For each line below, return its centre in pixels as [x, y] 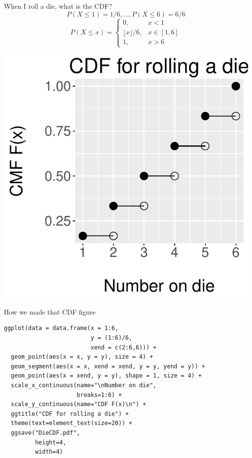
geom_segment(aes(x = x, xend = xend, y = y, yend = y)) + [108, 366]
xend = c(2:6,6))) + [124, 347]
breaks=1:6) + [99, 395]
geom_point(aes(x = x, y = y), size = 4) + [82, 357]
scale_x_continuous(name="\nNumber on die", [84, 385]
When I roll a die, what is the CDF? [58, 6]
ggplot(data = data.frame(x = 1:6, [61, 328]
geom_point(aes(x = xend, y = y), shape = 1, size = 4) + [106, 376]
